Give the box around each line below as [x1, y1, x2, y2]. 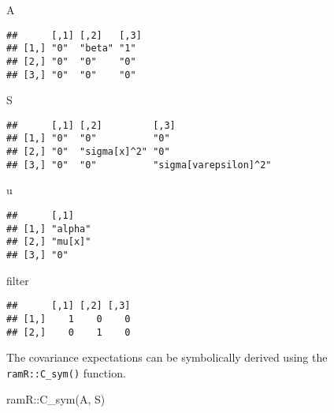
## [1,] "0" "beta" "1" [6, 43, 136, 54]
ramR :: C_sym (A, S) [6, 391, 106, 407]
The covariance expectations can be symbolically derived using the [6, 349, 328, 366]
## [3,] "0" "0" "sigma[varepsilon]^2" [6, 159, 272, 171]
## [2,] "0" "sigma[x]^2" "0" [6, 146, 170, 158]
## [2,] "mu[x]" [6, 236, 91, 248]
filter [6, 272, 29, 288]
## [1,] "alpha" [6, 223, 91, 235]
